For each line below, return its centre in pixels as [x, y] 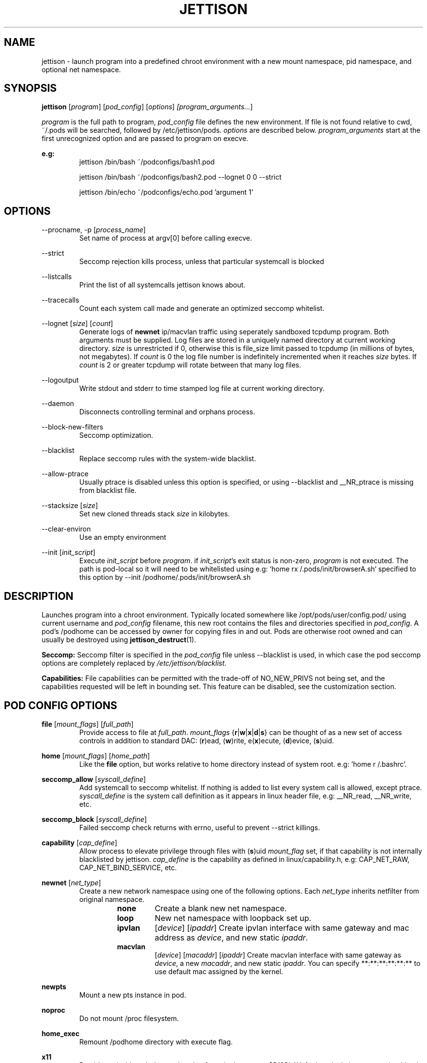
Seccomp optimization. [116, 435]
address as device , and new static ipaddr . [231, 937]
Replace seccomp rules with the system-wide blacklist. [168, 459]
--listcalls [57, 277]
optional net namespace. [81, 69]
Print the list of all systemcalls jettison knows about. [162, 285]
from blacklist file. [108, 491]
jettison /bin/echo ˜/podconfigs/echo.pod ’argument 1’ [166, 192]
